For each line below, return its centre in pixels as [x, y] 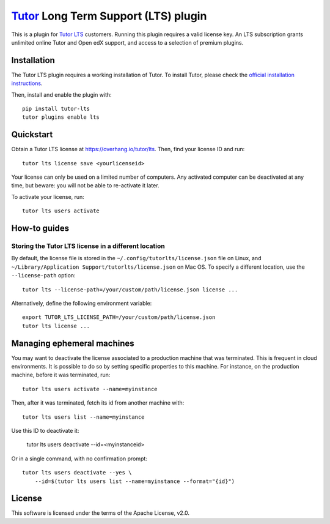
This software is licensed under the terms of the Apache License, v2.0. [100, 513]
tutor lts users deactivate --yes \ [77, 473]
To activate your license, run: [48, 196]
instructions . [27, 83]
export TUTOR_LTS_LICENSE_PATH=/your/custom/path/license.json [119, 317]
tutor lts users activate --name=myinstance [90, 389]
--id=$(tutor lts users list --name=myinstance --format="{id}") [135, 481]
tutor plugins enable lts [61, 117]
